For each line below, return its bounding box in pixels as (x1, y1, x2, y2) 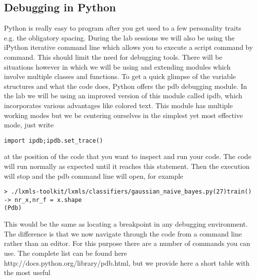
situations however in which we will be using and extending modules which (4, 61, 231, 72)
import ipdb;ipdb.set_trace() (4, 137, 103, 144)
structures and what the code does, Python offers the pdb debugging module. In (4, 80, 247, 91)
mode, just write (4, 120, 54, 130)
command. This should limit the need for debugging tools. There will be (4, 51, 222, 62)
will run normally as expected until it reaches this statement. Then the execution (4, 160, 250, 171)
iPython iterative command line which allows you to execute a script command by (4, 42, 253, 52)
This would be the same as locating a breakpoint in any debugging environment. (4, 219, 248, 229)
